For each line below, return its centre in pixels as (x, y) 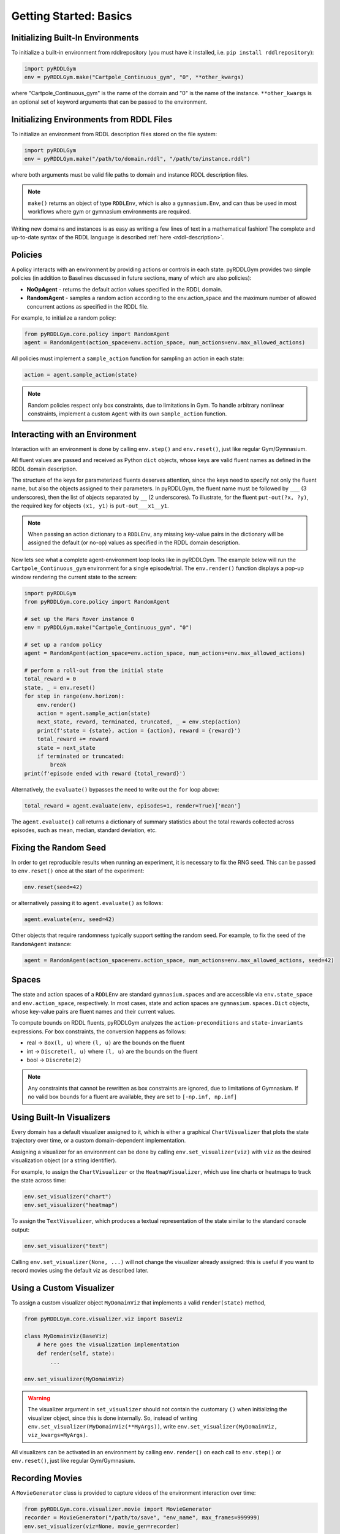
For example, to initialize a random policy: (64, 318)
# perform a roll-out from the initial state (94, 671)
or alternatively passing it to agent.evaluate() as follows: (87, 903)
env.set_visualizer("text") (66, 1246)
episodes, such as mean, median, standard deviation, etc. (84, 830)
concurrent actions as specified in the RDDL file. (88, 306)
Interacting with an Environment (74, 434)
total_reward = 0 (50, 679)
